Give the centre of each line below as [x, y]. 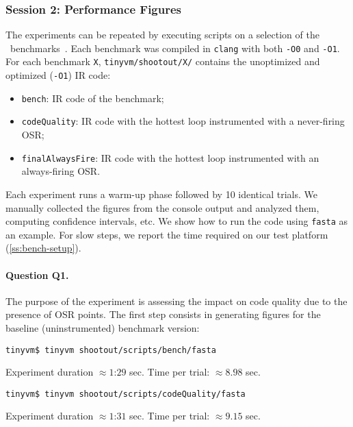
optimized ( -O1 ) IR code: [58, 75]
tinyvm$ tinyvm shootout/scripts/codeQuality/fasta [126, 394]
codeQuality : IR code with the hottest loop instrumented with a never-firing [183, 121]
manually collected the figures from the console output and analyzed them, [162, 207]
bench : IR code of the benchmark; [93, 98]
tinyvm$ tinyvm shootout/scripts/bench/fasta [111, 350]
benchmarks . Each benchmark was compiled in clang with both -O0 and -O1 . [175, 48]
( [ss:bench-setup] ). [43, 248]
